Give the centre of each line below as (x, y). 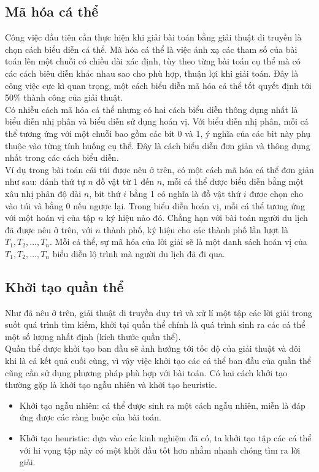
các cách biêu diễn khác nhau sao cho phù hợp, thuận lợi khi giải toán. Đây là (152, 73)
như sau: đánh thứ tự (45, 181)
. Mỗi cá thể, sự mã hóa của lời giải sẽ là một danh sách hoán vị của (179, 242)
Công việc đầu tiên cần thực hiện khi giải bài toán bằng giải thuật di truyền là (153, 37)
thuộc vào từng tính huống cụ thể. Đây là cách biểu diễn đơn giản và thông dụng (158, 145)
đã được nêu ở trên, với (49, 229)
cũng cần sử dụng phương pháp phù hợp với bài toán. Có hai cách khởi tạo (146, 372)
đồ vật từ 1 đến (125, 181)
